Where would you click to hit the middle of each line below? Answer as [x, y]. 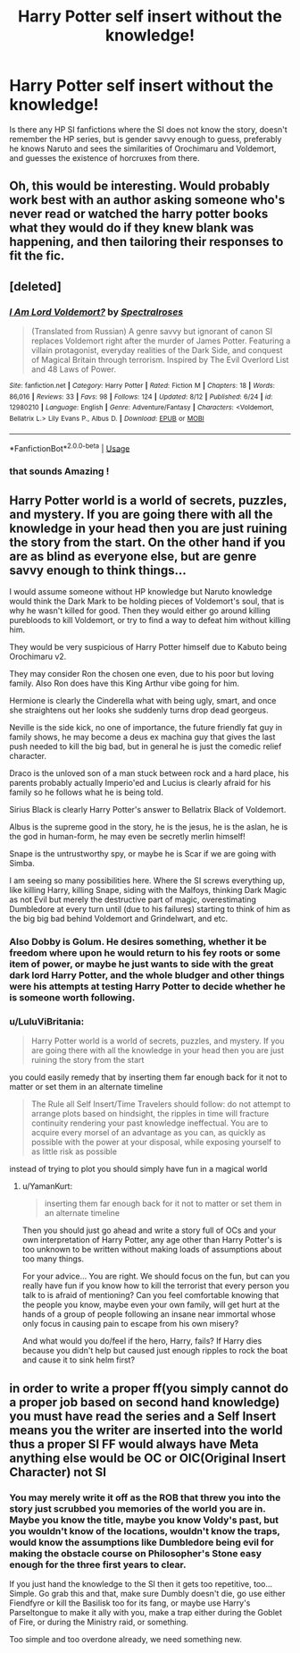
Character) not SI [58, 1472]
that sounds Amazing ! [59, 471]
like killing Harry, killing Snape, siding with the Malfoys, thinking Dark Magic [148, 890]
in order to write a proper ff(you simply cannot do [149, 1388]
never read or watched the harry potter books [139, 214]
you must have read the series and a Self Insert [143, 1416]
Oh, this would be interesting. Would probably [140, 186]
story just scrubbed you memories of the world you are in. [137, 1508]
